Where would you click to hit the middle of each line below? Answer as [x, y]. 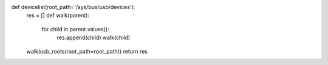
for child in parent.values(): [75, 29]
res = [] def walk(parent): [58, 16]
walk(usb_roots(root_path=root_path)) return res [87, 51]
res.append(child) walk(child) [94, 38]
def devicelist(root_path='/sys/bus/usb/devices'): [73, 7]
